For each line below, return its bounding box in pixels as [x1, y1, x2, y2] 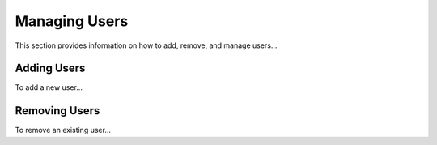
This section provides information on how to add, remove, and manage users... [15, 41, 278, 50]
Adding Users [15, 62, 86, 75]
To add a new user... [15, 83, 83, 92]
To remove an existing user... [15, 126, 111, 135]
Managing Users [15, 12, 129, 30]
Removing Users [15, 104, 100, 117]
